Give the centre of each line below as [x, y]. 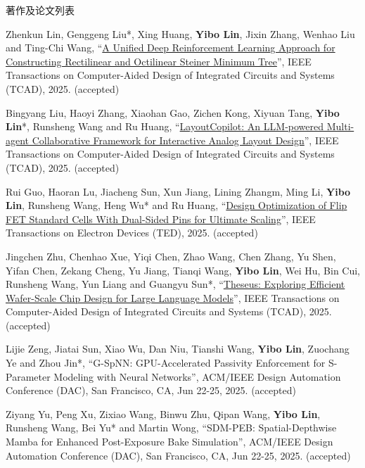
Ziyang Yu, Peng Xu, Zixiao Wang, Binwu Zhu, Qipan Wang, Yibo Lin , [163, 413]
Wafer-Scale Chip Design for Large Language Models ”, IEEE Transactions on [173, 297]
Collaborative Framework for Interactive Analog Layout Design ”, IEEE [185, 140]
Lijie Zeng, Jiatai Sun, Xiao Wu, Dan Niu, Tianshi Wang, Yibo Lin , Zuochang [178, 349]
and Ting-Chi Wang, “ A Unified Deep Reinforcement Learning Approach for [171, 48]
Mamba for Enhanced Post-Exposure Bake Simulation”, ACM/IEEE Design [169, 442]
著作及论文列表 [40, 10]
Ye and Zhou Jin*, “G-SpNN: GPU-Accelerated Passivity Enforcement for [166, 363]
